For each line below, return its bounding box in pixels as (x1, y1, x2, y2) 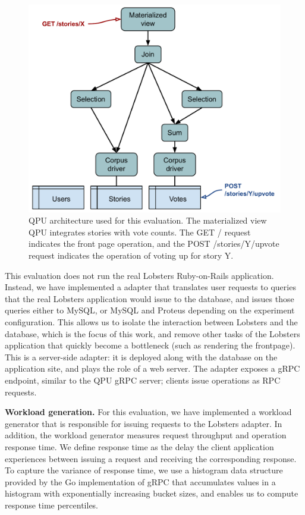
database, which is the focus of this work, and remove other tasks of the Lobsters (5, 327, 300, 340)
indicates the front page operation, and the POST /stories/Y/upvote (29, 237, 279, 250)
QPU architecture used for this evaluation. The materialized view (29, 214, 267, 227)
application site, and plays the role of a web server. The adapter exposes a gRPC (5, 362, 300, 375)
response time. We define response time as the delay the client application (5, 440, 274, 453)
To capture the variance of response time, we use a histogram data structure (5, 464, 283, 476)
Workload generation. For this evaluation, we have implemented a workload (5, 406, 292, 418)
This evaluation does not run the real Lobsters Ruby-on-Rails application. (5, 269, 274, 281)
